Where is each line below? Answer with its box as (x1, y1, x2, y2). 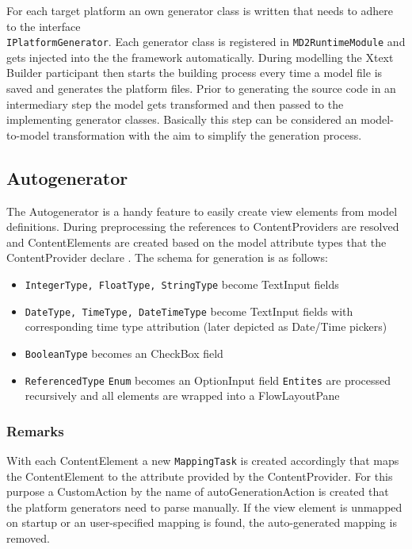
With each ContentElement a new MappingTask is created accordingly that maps (6, 452, 399, 469)
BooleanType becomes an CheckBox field (25, 344, 223, 361)
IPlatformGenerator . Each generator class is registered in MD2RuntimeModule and (6, 33, 406, 50)
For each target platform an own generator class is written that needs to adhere (6, 2, 394, 18)
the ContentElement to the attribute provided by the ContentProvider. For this (6, 467, 393, 484)
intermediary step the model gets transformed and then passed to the (6, 95, 344, 112)
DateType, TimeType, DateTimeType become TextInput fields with (25, 302, 353, 319)
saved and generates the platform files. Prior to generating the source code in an (6, 80, 396, 97)
